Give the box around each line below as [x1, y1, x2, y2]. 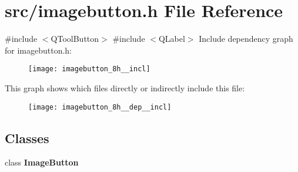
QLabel [158, 32, 185, 45]
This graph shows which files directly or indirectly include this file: [5, 81, 245, 94]
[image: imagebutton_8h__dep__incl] [28, 102, 172, 111]
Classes [5, 128, 49, 147]
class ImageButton [5, 156, 79, 168]
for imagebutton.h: [5, 44, 72, 56]
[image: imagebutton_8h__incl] [28, 65, 150, 74]
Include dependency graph [199, 32, 293, 45]
